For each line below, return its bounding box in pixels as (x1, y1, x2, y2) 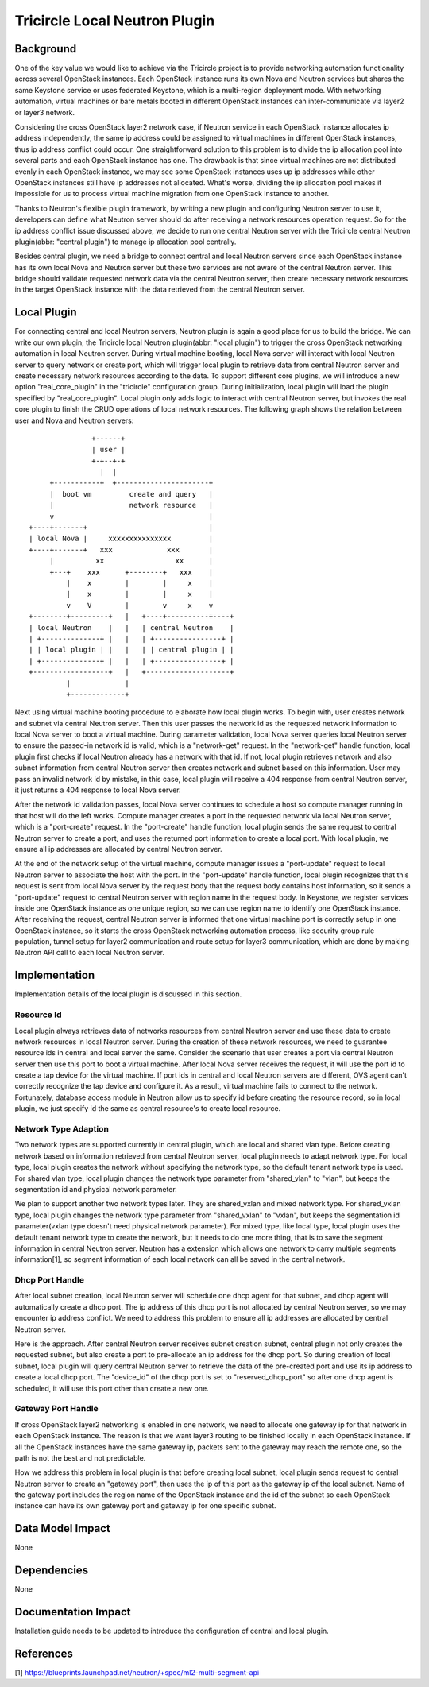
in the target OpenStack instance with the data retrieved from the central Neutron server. (14, 284, 306, 294)
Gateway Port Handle (14, 1403, 99, 1414)
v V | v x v (66, 601, 214, 609)
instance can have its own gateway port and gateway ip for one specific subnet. (14, 1501, 277, 1511)
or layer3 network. (14, 107, 75, 117)
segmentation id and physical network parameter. (14, 1184, 178, 1194)
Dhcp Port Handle (14, 1275, 85, 1286)
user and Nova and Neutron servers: (14, 416, 134, 425)
